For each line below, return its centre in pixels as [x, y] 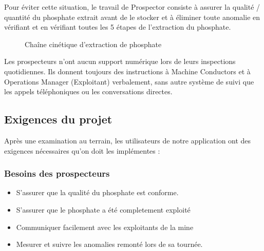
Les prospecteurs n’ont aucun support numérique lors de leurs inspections [120, 61]
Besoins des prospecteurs [57, 173]
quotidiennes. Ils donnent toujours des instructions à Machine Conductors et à [127, 71]
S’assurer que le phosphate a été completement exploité [103, 209]
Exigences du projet [58, 119]
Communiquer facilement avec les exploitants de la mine [105, 227]
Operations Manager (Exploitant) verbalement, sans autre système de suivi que [129, 81]
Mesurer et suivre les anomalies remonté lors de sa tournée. [109, 244]
